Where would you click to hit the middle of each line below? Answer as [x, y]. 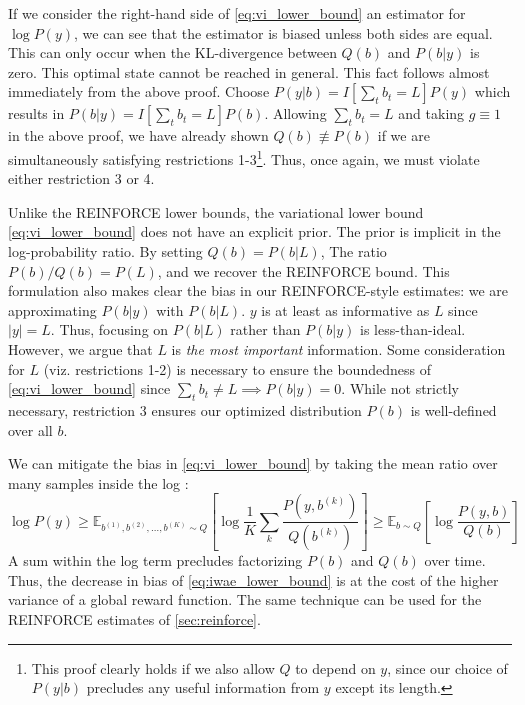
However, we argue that [80, 348]
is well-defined [453, 409]
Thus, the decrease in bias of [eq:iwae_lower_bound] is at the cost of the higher [253, 579]
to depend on [335, 667]
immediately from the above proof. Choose [139, 91]
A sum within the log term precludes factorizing [155, 560]
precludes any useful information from [203, 687]
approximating [52, 309]
